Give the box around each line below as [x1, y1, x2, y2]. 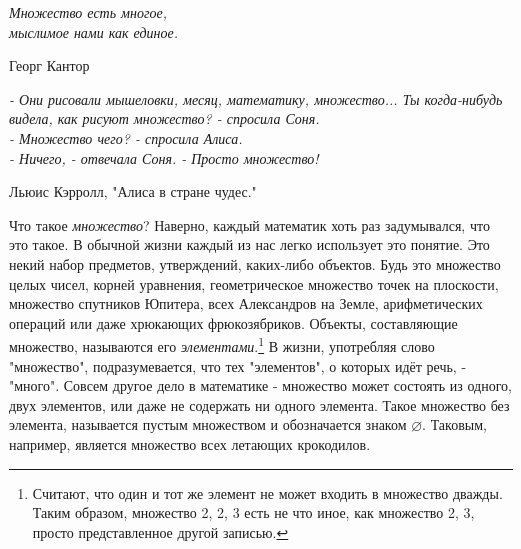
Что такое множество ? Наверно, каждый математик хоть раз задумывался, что [9, 214, 490, 235]
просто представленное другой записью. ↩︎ [32, 521, 289, 542]
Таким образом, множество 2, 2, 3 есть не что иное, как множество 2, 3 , [32, 502, 475, 523]
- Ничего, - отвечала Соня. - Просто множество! [9, 147, 319, 168]
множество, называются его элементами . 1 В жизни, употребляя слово [9, 333, 435, 356]
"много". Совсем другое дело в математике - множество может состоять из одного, [9, 375, 513, 396]
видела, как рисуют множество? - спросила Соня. [9, 108, 320, 129]
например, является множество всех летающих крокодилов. [9, 433, 371, 454]
